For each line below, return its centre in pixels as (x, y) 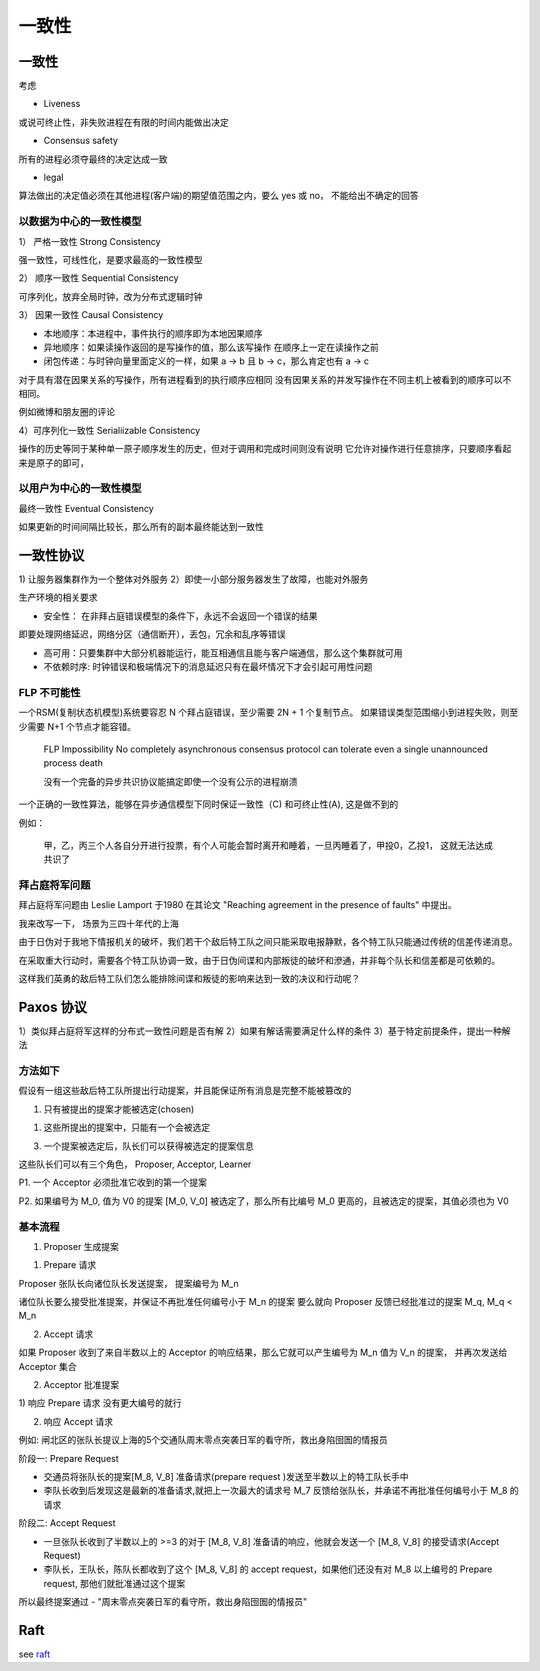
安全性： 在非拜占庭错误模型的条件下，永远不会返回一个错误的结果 (180, 616)
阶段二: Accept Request (67, 1523)
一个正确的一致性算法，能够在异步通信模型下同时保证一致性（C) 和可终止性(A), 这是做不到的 (208, 804)
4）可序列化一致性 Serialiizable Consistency (109, 430)
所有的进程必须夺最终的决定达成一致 (93, 159)
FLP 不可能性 (49, 692)
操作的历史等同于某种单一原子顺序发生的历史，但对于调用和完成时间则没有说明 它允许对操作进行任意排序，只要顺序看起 (265, 449)
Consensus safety (81, 141)
